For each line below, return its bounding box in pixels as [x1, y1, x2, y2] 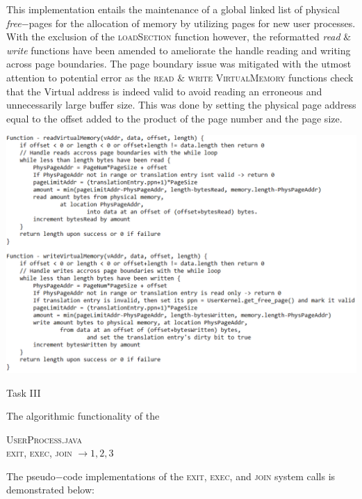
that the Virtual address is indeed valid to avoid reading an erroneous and [6, 84, 322, 98]
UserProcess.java [6, 431, 83, 446]
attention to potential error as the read [6, 70, 174, 84]
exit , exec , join [6, 445, 72, 460]
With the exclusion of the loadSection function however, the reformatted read [6, 29, 340, 44]
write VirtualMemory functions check [188, 70, 354, 84]
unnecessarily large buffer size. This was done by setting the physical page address [6, 97, 356, 112]
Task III [6, 385, 41, 399]
